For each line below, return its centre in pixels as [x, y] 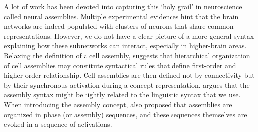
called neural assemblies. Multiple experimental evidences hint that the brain [121, 16]
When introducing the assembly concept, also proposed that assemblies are [118, 104]
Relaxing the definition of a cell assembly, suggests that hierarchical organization [127, 55]
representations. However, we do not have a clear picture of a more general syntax [129, 36]
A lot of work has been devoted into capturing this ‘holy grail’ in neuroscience [123, 6]
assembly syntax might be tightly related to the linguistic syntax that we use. [122, 94]
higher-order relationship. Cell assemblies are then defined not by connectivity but [129, 75]
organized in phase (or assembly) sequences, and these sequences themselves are [126, 114]
